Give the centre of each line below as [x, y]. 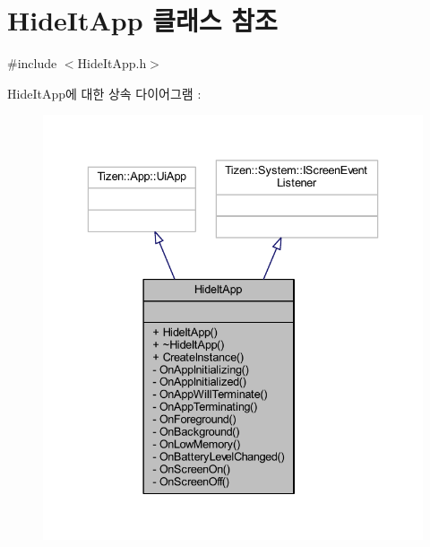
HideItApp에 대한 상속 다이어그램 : [104, 93]
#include [32, 63]
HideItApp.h [112, 63]
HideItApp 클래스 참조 [142, 20]
